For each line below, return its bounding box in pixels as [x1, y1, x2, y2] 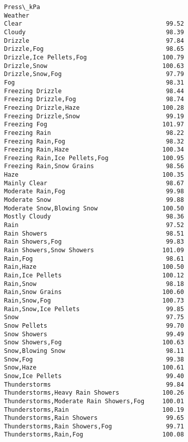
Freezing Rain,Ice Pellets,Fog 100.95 [4, 154, 184, 162]
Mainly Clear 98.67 [4, 179, 184, 187]
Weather [4, 12, 30, 19]
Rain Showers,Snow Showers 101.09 [4, 247, 184, 254]
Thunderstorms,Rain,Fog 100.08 [4, 431, 184, 438]
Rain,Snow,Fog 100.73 [4, 297, 184, 304]
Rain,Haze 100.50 [4, 263, 184, 271]
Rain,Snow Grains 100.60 [4, 288, 184, 296]
